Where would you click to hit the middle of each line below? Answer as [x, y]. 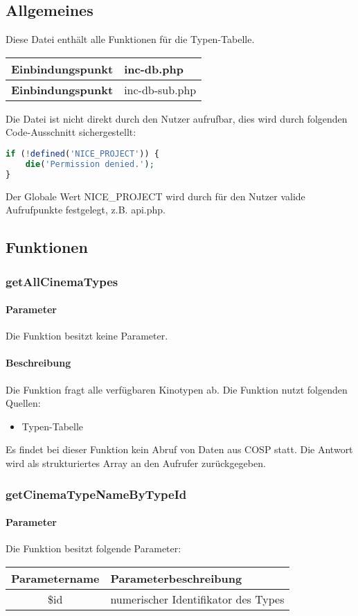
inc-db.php [154, 69]
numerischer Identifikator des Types [197, 599]
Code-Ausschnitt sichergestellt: [71, 132]
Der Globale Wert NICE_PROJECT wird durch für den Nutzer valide [155, 196]
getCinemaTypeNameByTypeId [96, 494]
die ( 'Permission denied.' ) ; [90, 164]
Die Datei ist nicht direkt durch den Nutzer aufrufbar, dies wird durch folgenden [177, 118]
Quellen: [23, 403]
